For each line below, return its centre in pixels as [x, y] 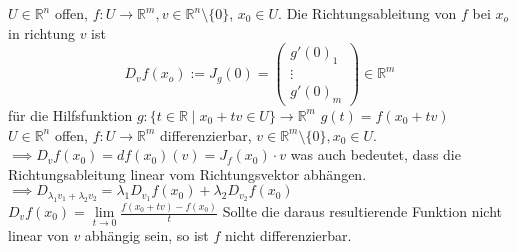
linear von [38, 235]
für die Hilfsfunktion [70, 114]
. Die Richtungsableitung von [367, 13]
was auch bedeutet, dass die [375, 154]
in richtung [41, 32]
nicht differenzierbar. [288, 235]
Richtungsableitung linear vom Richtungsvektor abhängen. [187, 173]
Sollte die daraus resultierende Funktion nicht [362, 211]
